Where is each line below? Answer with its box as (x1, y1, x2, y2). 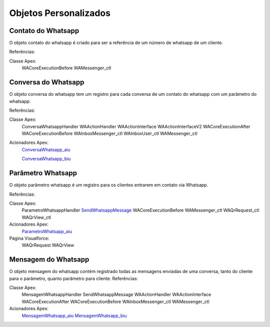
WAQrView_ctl (21, 214, 51, 220)
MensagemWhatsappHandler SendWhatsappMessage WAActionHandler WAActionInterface (21, 292, 211, 298)
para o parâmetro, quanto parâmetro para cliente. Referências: (9, 275, 138, 282)
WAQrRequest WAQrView (21, 242, 74, 248)
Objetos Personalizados (9, 7, 111, 18)
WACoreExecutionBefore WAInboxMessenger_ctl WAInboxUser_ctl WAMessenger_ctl (21, 130, 197, 137)
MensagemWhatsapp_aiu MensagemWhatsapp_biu (21, 313, 127, 319)
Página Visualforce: (9, 235, 49, 241)
